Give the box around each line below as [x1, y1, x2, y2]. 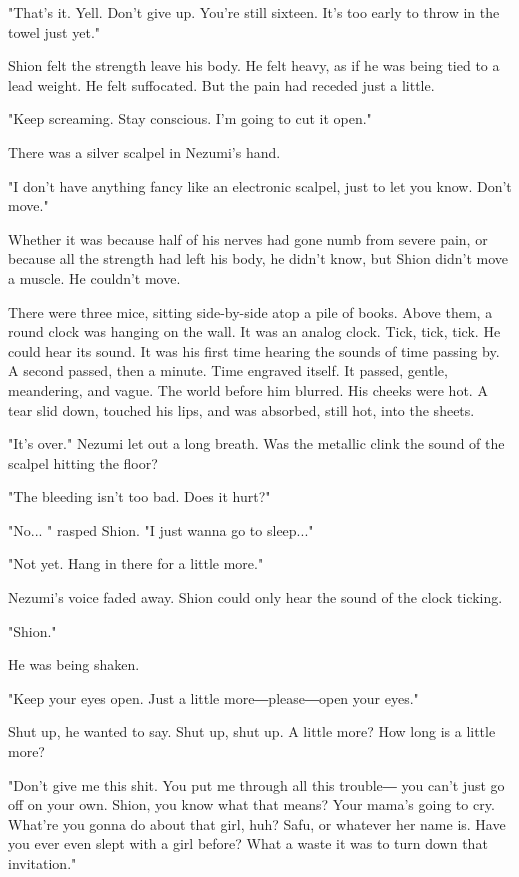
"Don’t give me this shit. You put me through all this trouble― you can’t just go [8, 774, 505, 795]
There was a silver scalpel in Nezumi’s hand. [8, 141, 281, 162]
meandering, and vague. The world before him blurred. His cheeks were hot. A [8, 379, 488, 400]
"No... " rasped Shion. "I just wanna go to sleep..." [8, 519, 314, 540]
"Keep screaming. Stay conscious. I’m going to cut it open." [8, 108, 372, 129]
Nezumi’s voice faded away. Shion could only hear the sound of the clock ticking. [8, 587, 503, 608]
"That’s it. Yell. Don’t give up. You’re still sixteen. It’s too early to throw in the [8, 2, 500, 22]
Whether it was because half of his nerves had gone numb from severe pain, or [8, 228, 488, 249]
